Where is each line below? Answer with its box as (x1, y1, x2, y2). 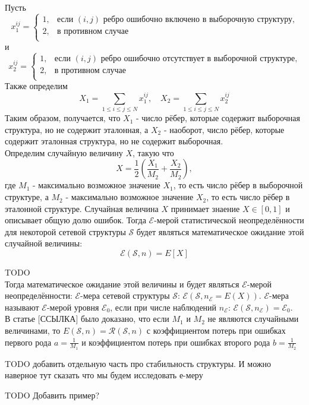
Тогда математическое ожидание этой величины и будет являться (5, 277, 239, 290)
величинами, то (5, 324, 61, 337)
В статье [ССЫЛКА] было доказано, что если (5, 312, 169, 325)
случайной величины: (5, 237, 83, 249)
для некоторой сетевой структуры (5, 225, 126, 238)
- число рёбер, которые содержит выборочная (136, 112, 300, 124)
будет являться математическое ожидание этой (136, 225, 304, 238)
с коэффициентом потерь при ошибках (146, 324, 286, 337)
